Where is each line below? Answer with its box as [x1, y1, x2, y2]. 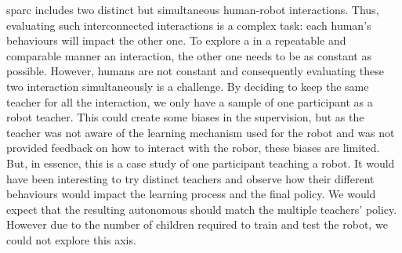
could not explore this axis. [6, 231, 136, 248]
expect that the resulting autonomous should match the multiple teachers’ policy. [6, 201, 397, 217]
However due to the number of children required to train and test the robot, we [6, 216, 388, 233]
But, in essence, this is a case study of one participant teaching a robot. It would [6, 154, 395, 171]
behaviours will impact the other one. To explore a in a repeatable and [6, 32, 346, 49]
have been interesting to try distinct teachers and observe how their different [6, 170, 375, 186]
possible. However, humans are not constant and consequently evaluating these [6, 63, 384, 79]
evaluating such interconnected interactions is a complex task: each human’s [6, 16, 371, 33]
